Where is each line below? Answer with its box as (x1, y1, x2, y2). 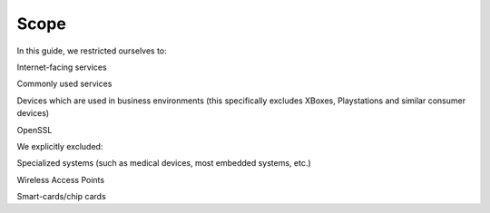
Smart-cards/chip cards (16, 191, 106, 202)
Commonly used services (16, 78, 113, 90)
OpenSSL (16, 124, 53, 135)
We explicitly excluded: (16, 140, 103, 151)
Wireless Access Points (16, 174, 104, 185)
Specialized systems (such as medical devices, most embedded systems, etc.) (16, 158, 312, 169)
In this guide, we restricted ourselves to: (16, 45, 167, 56)
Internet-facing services (16, 62, 108, 73)
